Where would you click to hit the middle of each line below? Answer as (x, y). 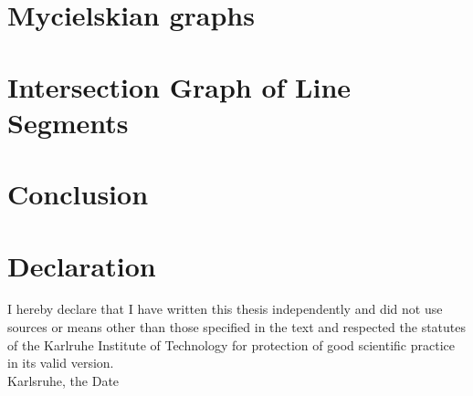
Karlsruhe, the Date (63, 380)
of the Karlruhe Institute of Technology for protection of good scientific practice (231, 344)
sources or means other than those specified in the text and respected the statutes (236, 327)
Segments (68, 122)
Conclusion (78, 194)
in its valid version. (61, 363)
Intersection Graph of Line (179, 86)
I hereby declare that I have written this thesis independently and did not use (225, 309)
